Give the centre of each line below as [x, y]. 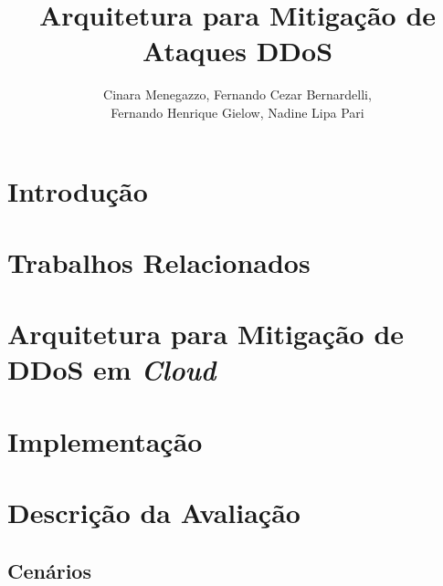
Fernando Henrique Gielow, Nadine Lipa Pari [237, 112]
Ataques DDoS [237, 51]
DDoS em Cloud [112, 370]
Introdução [78, 190]
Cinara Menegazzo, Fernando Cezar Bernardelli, [237, 94]
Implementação [105, 440]
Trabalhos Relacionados [159, 262]
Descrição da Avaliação [154, 513]
